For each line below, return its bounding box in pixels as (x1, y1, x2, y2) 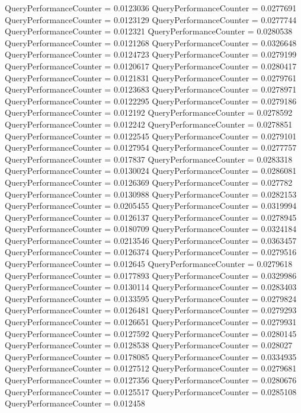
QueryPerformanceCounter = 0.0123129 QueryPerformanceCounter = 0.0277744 (5, 13, 297, 26)
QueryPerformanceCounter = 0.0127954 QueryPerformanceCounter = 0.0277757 (5, 141, 297, 154)
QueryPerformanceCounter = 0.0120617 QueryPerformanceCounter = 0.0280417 (5, 59, 297, 72)
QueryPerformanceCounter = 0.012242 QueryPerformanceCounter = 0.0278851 (5, 117, 293, 130)
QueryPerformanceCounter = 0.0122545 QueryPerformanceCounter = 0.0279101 (5, 129, 297, 142)
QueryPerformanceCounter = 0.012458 (5, 397, 145, 409)
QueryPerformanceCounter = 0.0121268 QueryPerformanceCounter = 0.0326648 (5, 36, 297, 49)
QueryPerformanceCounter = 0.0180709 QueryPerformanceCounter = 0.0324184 (5, 223, 297, 235)
